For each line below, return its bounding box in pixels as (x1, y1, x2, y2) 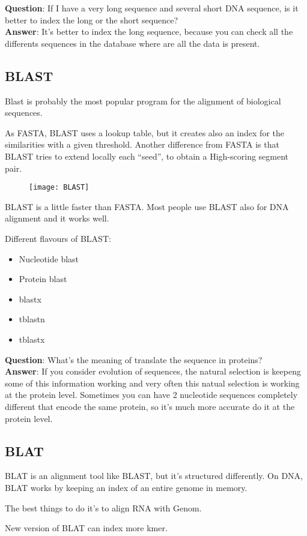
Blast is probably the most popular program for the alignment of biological (5, 94, 281, 107)
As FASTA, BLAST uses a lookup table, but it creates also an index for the (5, 126, 284, 139)
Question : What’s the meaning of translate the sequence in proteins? (5, 353, 263, 366)
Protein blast (19, 273, 67, 285)
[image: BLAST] (29, 183, 90, 192)
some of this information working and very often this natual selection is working (5, 376, 300, 389)
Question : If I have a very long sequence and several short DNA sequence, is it (5, 2, 299, 14)
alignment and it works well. (5, 212, 109, 224)
